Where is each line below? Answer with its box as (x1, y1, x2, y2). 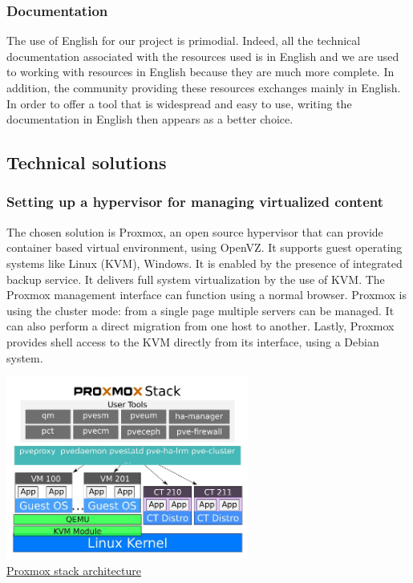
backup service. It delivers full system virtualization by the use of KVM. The (6, 270, 385, 287)
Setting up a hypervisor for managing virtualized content (6, 192, 384, 212)
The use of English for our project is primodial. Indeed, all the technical (6, 32, 361, 49)
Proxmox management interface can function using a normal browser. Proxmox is (6, 286, 407, 303)
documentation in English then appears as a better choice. (6, 111, 294, 128)
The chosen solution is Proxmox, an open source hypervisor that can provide (6, 223, 383, 240)
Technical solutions (6, 150, 167, 175)
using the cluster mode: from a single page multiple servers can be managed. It (6, 302, 395, 318)
